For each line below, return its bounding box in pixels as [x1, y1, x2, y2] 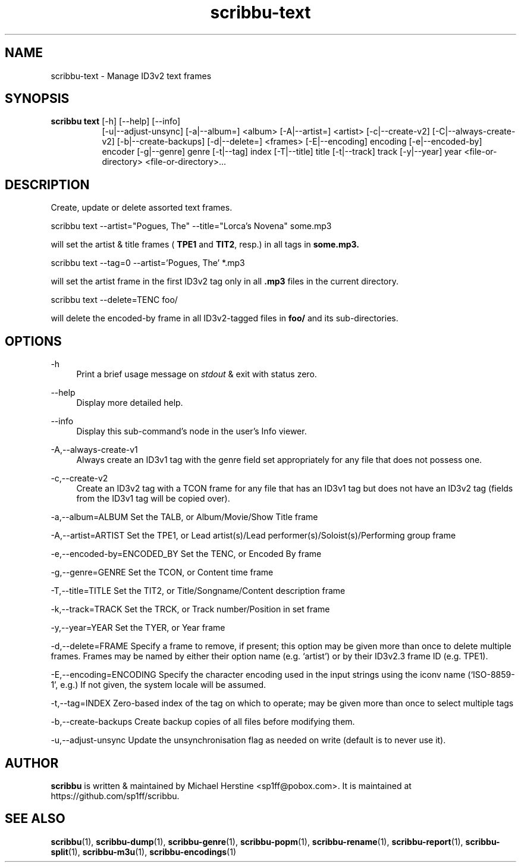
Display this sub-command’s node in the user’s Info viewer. [76, 426, 307, 437]
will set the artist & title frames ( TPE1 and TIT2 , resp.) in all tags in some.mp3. [51, 239, 360, 250]
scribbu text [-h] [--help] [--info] [51, 116, 181, 127]
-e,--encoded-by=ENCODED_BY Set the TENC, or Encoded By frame [51, 549, 322, 559]
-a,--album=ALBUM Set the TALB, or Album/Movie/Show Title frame [51, 512, 318, 522]
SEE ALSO [5, 811, 65, 827]
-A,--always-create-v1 [51, 445, 138, 455]
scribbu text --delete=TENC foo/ [51, 295, 178, 305]
